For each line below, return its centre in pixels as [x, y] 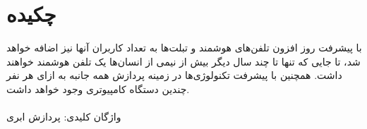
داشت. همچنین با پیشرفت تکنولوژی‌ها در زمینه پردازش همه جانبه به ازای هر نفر [174, 75]
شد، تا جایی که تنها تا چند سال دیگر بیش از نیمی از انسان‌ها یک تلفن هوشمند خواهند [183, 61]
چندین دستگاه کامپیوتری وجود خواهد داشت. [98, 88]
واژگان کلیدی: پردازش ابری [64, 117]
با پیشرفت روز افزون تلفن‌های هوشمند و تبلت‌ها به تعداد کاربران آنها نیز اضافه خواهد [184, 48]
